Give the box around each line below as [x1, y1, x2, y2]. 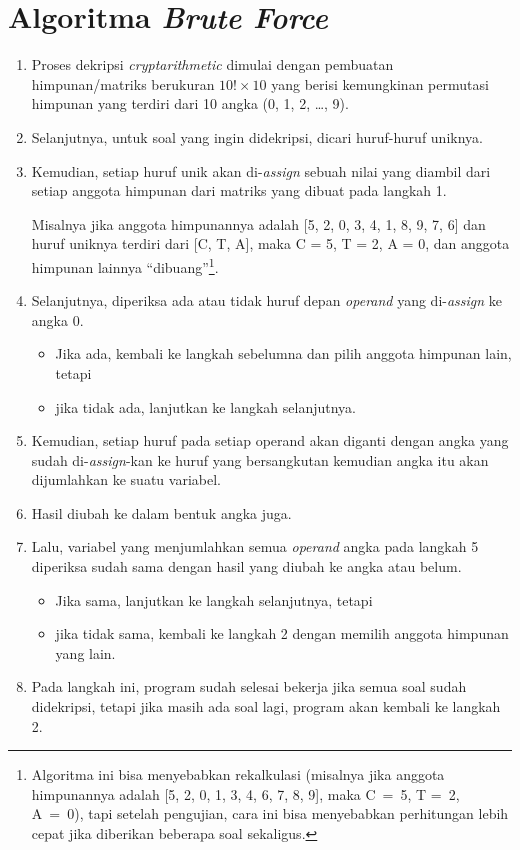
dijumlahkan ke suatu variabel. [31, 469, 221, 490]
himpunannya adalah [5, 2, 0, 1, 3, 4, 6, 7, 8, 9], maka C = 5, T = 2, [31, 783, 460, 804]
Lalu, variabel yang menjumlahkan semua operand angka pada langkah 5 [31, 536, 479, 557]
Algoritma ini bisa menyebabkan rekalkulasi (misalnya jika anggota [31, 764, 445, 785]
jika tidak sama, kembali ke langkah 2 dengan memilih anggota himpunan [55, 623, 509, 644]
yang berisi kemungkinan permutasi [271, 73, 489, 94]
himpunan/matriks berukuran [31, 73, 215, 94]
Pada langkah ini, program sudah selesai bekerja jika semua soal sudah [31, 676, 467, 697]
